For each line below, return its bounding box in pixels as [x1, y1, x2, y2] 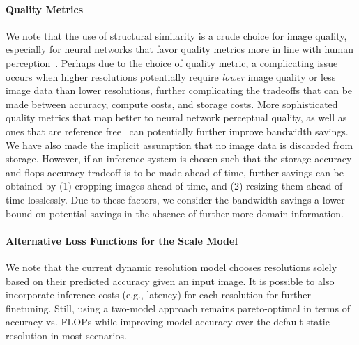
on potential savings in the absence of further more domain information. [36, 206, 344, 220]
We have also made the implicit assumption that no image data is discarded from [6, 137, 353, 152]
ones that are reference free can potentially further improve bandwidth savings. [6, 123, 349, 138]
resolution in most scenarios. [6, 328, 127, 342]
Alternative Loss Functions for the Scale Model [6, 233, 238, 247]
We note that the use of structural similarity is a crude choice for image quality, [6, 28, 347, 43]
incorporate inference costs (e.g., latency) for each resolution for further [6, 287, 312, 302]
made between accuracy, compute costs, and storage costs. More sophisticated [6, 96, 338, 111]
